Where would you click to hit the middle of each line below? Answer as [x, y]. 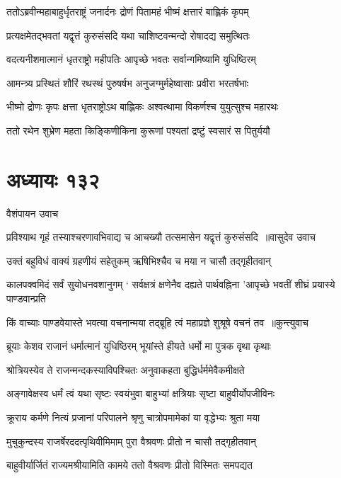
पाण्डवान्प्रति [26, 298]
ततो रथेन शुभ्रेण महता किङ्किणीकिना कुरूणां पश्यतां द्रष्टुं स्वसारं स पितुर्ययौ [138, 130]
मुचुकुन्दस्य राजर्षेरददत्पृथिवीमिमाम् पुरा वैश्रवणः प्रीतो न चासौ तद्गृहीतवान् [132, 441]
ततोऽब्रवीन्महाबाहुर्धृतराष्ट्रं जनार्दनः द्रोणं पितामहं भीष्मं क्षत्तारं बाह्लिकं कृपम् [128, 11]
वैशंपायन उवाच [33, 213]
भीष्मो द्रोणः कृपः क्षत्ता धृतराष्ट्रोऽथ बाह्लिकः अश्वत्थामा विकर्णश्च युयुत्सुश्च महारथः [143, 107]
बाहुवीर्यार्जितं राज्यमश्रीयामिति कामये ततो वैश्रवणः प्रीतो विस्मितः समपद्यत [129, 465]
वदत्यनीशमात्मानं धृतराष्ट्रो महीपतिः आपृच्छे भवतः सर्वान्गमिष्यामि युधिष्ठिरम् [131, 59]
